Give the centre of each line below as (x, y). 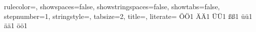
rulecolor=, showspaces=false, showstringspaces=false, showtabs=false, (112, 6)
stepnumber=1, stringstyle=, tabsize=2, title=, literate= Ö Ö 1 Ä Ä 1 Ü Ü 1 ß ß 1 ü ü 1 (128, 16)
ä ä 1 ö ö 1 (16, 25)
